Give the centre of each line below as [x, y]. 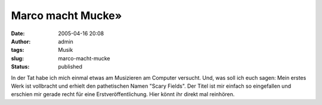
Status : [20, 67]
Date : [18, 33]
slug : [17, 58]
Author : [21, 41]
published [70, 67]
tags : [18, 50]
